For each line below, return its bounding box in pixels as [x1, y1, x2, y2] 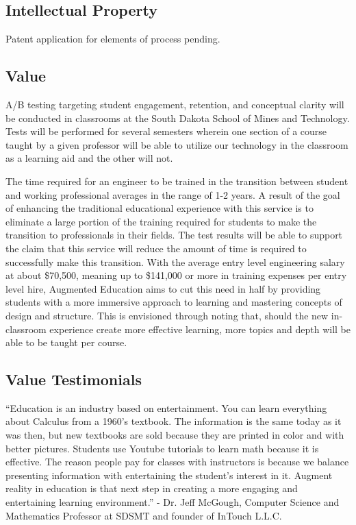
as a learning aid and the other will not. [5, 151, 173, 165]
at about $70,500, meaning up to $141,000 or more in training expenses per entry [5, 268, 347, 282]
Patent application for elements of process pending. [5, 32, 220, 46]
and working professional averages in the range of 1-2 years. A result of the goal [5, 187, 340, 202]
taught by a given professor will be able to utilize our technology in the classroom [5, 137, 348, 151]
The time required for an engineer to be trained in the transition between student [5, 173, 348, 188]
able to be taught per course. [5, 335, 127, 350]
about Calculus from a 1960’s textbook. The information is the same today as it [5, 414, 342, 428]
